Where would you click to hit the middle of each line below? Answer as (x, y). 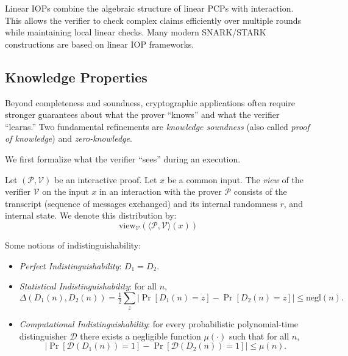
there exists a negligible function (140, 336)
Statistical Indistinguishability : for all (88, 286)
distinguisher (43, 336)
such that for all (259, 336)
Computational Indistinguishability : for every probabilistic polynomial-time (159, 324)
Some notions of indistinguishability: (73, 245)
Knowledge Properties (76, 77)
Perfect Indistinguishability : (70, 265)
